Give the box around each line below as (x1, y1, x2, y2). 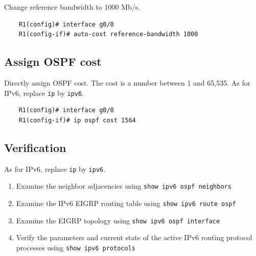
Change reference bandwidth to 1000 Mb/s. (4, 2, 141, 12)
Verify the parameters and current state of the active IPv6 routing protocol (16, 232, 252, 243)
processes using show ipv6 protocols (16, 242, 135, 252)
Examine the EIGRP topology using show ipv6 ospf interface (16, 215, 220, 225)
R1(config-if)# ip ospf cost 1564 (18, 116, 136, 124)
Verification (4, 139, 66, 155)
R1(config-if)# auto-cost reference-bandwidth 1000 (18, 31, 198, 38)
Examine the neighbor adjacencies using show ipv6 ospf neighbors (16, 181, 231, 191)
